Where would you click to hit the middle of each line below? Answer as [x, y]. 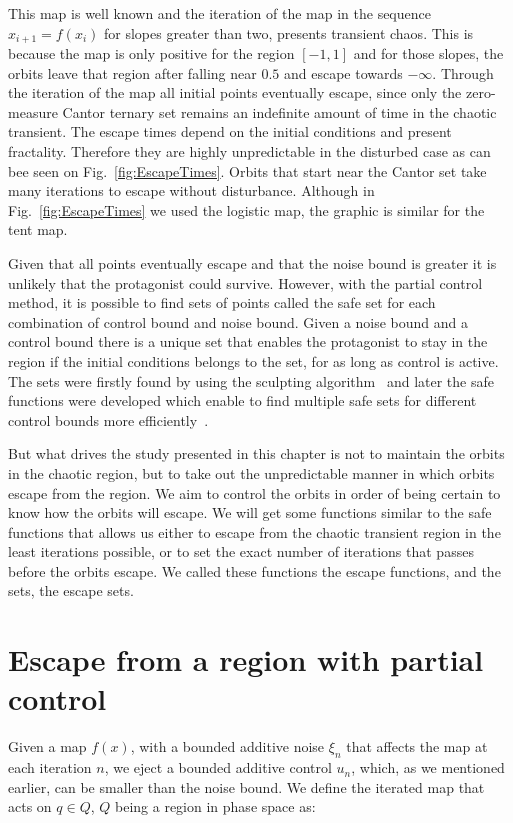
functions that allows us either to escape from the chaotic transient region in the [254, 531]
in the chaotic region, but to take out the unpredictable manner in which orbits [251, 472]
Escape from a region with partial [246, 659]
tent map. [38, 229]
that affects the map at [417, 746]
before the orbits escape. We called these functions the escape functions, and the [254, 570]
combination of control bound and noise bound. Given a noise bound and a [238, 321]
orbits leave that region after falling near [132, 72]
